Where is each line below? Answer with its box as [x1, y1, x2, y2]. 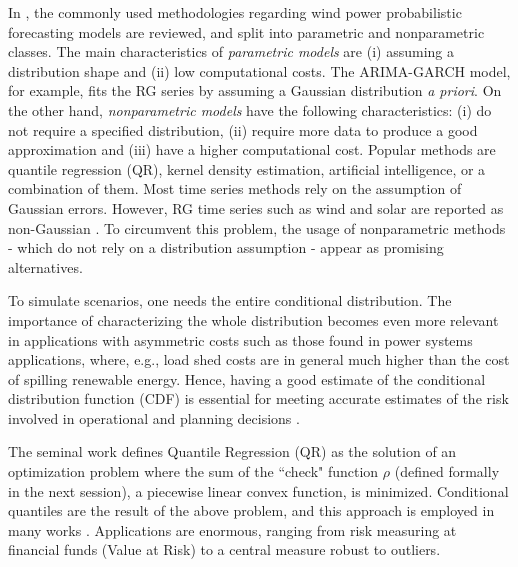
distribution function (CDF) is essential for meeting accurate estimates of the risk [8, 388, 509, 409]
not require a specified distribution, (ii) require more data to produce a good [8, 119, 478, 140]
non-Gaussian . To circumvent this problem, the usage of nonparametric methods [8, 217, 506, 238]
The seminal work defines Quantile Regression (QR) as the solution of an [8, 441, 457, 462]
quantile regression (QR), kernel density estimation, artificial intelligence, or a [8, 158, 486, 179]
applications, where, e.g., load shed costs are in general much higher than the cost [8, 349, 510, 370]
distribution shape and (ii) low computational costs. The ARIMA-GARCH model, [8, 60, 511, 81]
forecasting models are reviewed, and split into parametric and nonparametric [8, 21, 485, 42]
